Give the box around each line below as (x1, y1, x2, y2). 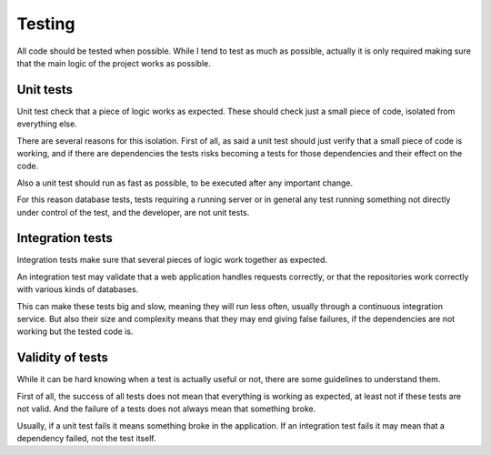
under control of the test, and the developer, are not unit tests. (16, 207, 250, 217)
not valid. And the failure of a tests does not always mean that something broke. (16, 403, 316, 414)
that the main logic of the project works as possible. (16, 57, 211, 68)
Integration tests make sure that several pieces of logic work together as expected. (16, 255, 327, 266)
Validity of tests (16, 350, 108, 366)
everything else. (16, 118, 77, 129)
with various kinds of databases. (16, 284, 139, 295)
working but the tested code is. (16, 326, 134, 337)
